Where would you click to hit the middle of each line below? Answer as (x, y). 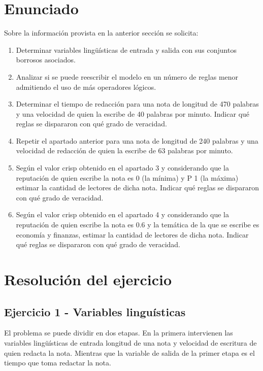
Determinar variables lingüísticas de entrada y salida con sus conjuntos (126, 49)
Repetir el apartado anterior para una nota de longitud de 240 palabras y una (137, 140)
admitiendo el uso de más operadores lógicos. (86, 87)
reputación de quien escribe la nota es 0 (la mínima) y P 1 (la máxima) (127, 177)
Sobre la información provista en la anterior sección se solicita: (101, 33)
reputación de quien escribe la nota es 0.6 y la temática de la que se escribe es (138, 225)
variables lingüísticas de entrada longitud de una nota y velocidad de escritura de (130, 342)
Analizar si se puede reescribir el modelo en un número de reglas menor (127, 76)
